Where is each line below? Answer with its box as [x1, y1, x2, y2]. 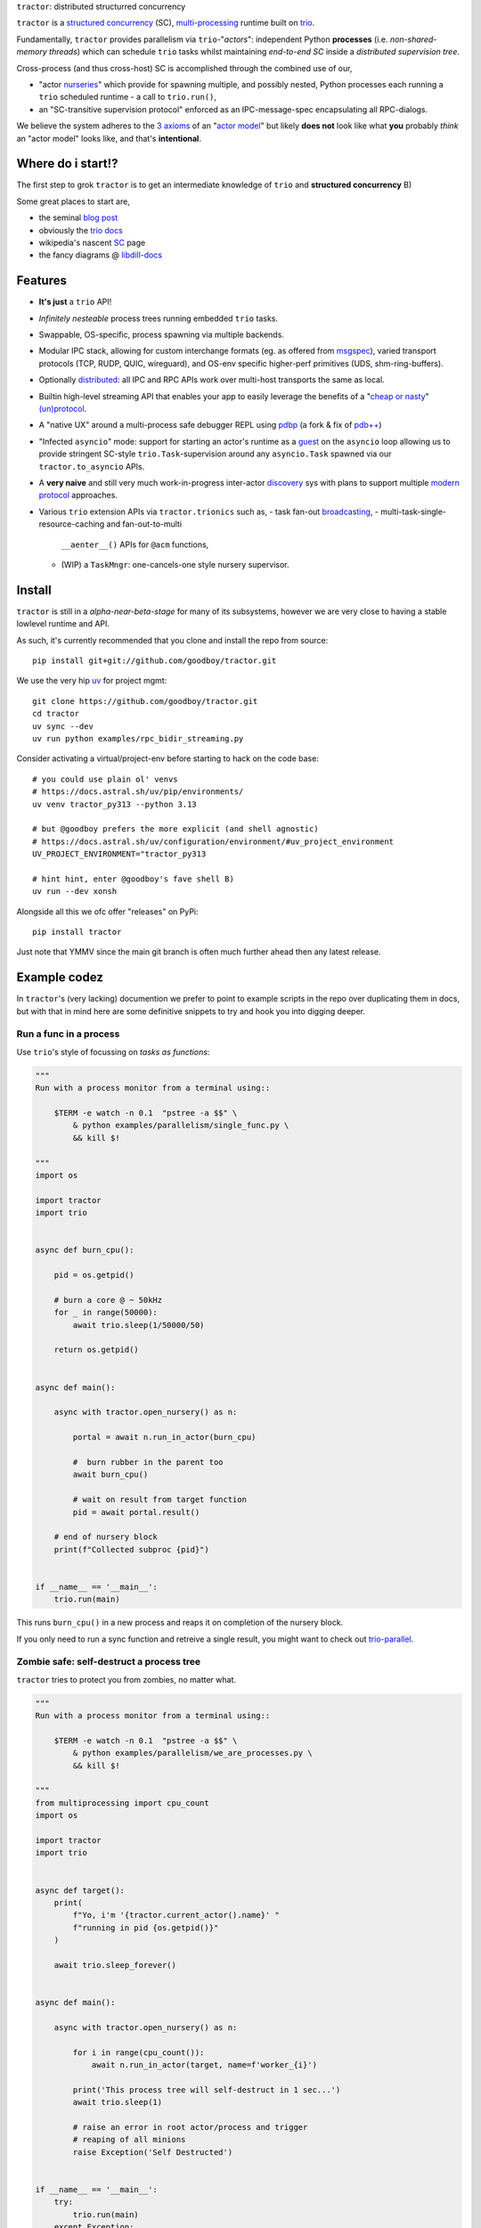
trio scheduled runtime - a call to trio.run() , [38, 92, 217, 102]
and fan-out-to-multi [106, 519, 183, 529]
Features [16, 273, 67, 289]
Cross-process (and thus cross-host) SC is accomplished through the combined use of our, [16, 62, 353, 73]
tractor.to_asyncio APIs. [38, 461, 145, 471]
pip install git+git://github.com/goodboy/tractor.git [32, 656, 277, 666]
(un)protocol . [38, 404, 87, 414]
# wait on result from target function [72, 1495, 247, 1505]
